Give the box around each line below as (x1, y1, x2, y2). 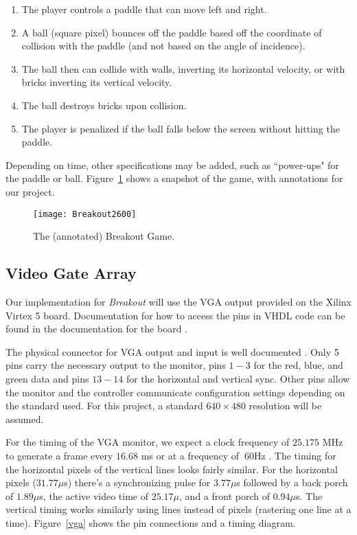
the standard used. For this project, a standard (5, 398, 203, 413)
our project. (5, 184, 55, 198)
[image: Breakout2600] (33, 209, 137, 219)
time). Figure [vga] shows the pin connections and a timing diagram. (5, 515, 296, 530)
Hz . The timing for (253, 448, 336, 462)
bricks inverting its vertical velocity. (21, 75, 172, 89)
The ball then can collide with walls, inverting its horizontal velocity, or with (21, 61, 345, 76)
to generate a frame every (5, 448, 113, 462)
